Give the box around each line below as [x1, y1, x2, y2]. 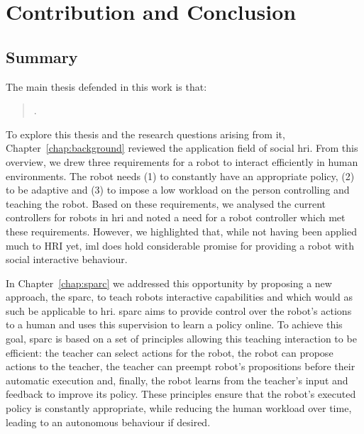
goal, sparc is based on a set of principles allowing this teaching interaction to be [6, 331, 357, 346]
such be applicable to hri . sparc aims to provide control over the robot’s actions [6, 303, 352, 318]
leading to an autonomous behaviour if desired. [6, 414, 211, 429]
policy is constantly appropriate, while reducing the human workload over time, [6, 401, 352, 416]
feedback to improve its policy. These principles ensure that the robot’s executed [6, 386, 356, 401]
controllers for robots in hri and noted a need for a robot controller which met [6, 210, 346, 225]
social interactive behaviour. [6, 252, 128, 267]
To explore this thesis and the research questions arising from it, [6, 126, 285, 141]
